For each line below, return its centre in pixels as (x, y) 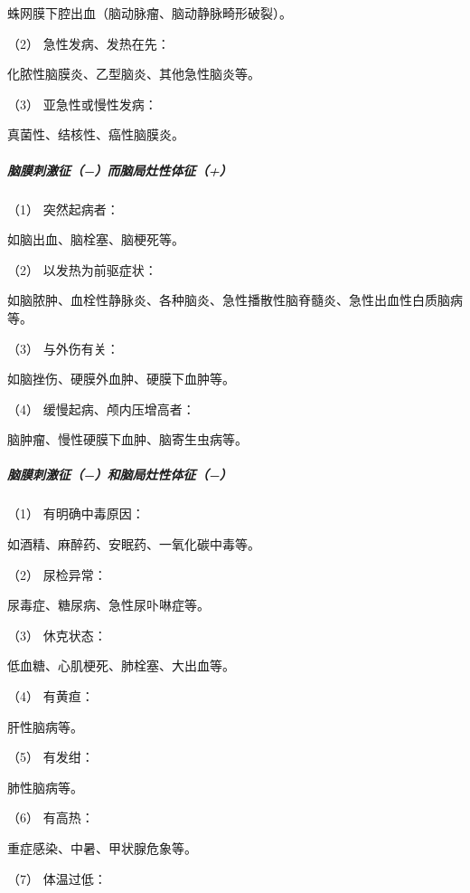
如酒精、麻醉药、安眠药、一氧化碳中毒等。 (134, 544)
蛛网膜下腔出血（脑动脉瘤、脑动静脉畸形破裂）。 (150, 13)
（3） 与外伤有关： (63, 348)
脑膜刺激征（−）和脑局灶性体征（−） (120, 475)
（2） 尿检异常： (57, 574)
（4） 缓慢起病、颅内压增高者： (101, 408)
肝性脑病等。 (45, 726)
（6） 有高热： (51, 817)
